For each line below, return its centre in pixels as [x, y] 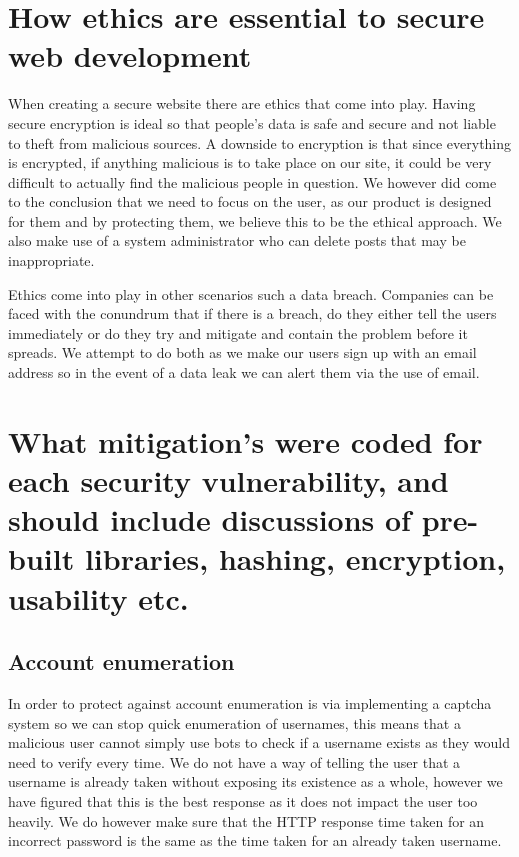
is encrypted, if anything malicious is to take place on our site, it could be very [250, 162]
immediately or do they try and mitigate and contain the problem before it [238, 332]
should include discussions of [209, 519]
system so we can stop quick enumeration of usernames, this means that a [234, 722]
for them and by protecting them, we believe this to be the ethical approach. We [255, 220]
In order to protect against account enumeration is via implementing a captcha [250, 702]
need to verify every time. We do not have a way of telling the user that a [234, 761]
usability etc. [98, 597]
